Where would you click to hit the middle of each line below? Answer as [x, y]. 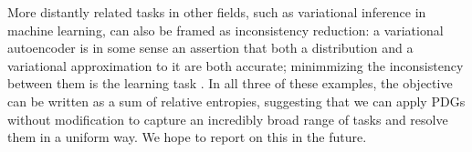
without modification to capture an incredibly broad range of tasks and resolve [228, 119]
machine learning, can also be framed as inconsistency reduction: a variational [226, 30]
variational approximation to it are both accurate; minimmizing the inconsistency [236, 65]
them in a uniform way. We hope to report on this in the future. [187, 137]
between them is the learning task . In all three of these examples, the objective [230, 83]
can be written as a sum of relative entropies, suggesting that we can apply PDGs [236, 101]
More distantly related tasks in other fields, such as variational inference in [217, 12]
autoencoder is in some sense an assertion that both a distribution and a [210, 48]
